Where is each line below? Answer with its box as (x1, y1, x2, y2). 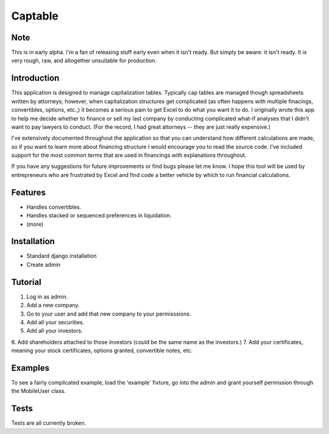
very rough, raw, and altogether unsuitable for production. (11, 57, 157, 64)
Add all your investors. (26, 327, 83, 335)
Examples (11, 363, 50, 373)
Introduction (11, 73, 60, 84)
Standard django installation (26, 252, 97, 259)
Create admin (26, 261, 61, 268)
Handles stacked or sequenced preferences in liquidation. (26, 212, 172, 219)
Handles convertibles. (26, 203, 82, 211)
